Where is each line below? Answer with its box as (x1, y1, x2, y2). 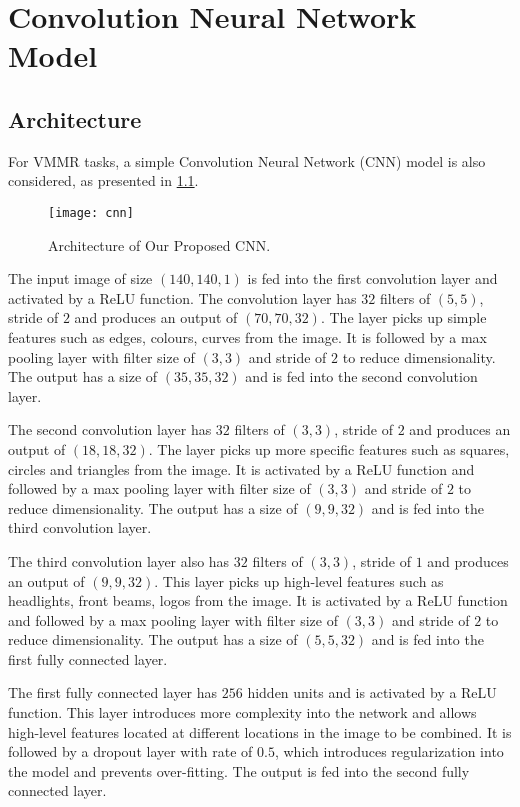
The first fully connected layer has (8, 682, 218, 703)
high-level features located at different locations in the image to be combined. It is (8, 721, 512, 742)
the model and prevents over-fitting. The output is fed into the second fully (8, 760, 470, 781)
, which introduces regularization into (274, 741, 504, 762)
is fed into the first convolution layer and (247, 268, 498, 289)
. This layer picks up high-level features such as (154, 570, 444, 591)
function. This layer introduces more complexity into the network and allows (8, 702, 477, 723)
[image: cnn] (48, 205, 134, 220)
